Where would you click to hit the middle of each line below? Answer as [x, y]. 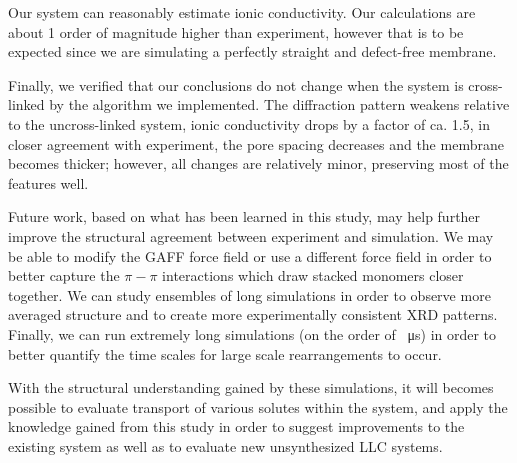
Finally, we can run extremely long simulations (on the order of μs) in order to [252, 333]
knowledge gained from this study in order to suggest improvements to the [236, 426]
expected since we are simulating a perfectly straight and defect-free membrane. [252, 51]
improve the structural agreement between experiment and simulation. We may [251, 235]
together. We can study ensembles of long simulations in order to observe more [249, 294]
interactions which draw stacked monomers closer [313, 275]
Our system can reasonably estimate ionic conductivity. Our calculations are [242, 12]
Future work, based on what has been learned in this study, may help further [244, 216]
